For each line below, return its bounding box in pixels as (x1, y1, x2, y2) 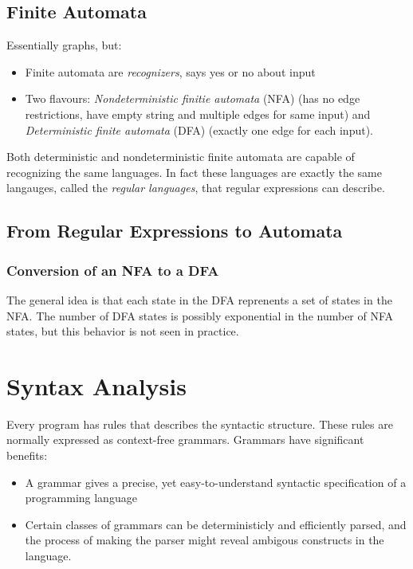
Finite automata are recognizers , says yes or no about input (25, 63, 316, 80)
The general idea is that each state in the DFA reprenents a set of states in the (6, 291, 392, 308)
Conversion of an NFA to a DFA (6, 260, 219, 280)
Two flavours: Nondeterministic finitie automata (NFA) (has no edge (25, 90, 360, 107)
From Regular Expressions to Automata (6, 218, 343, 243)
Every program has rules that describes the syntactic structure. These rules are (6, 415, 393, 432)
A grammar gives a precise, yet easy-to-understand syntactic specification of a (25, 473, 407, 490)
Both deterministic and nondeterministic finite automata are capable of (6, 148, 355, 165)
